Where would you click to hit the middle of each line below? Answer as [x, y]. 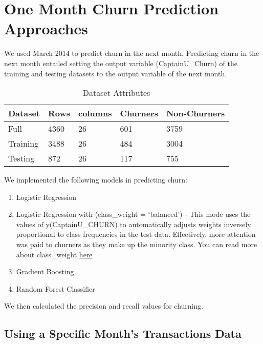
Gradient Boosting [45, 271]
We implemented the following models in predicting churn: [96, 180]
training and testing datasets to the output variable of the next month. [116, 73]
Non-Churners [195, 113]
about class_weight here [54, 254]
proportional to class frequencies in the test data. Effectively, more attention [136, 234]
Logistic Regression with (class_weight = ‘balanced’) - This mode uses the [133, 214]
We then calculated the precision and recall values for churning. [104, 306]
